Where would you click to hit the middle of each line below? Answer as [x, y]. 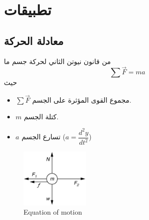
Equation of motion [53, 212]
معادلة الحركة [34, 40]
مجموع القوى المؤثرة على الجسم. [82, 100]
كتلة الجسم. [41, 116]
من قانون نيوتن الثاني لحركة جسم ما [58, 61]
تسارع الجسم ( [43, 137]
